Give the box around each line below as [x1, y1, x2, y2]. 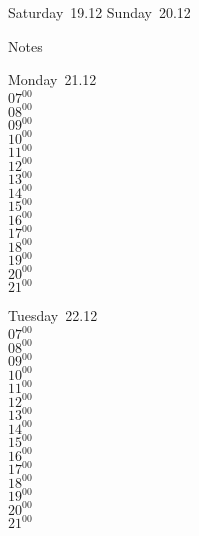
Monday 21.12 [8, 69, 97, 90]
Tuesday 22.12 [8, 305, 98, 326]
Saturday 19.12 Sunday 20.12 [8, 2, 191, 22]
